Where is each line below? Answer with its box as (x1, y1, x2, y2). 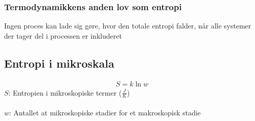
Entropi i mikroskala (4, 55, 114, 71)
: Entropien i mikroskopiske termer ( (8, 87, 122, 98)
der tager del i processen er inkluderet (4, 30, 122, 41)
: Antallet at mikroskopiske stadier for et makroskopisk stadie (9, 107, 201, 118)
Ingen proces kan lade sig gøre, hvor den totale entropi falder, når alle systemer (4, 20, 251, 31)
